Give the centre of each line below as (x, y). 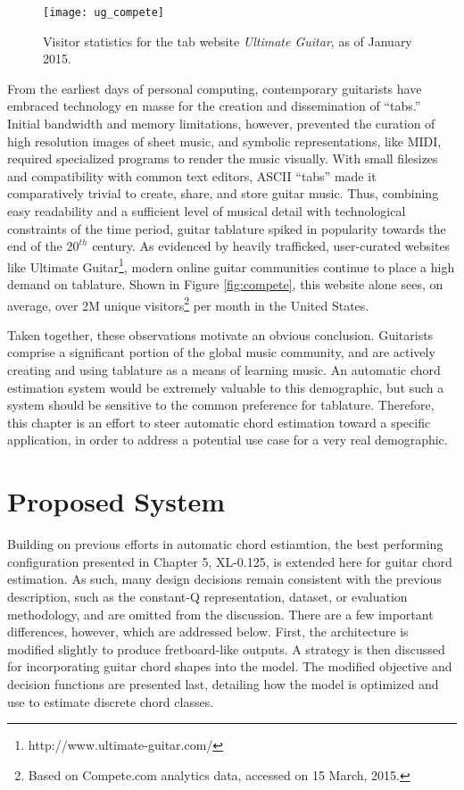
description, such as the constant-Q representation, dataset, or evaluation (207, 596)
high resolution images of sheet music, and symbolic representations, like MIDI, (224, 141)
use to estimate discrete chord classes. (111, 701)
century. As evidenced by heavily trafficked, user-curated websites (271, 246)
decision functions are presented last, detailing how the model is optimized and (223, 683)
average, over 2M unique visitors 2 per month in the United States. (188, 304)
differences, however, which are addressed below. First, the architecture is (208, 632)
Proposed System (116, 501)
